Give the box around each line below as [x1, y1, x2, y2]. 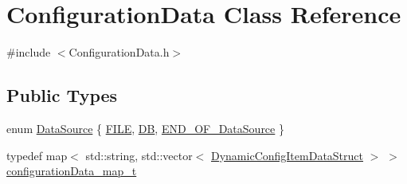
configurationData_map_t [6, 162, 137, 179]
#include [6, 44, 51, 61]
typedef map [6, 147, 68, 163]
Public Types [6, 83, 118, 108]
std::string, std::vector [85, 147, 193, 163]
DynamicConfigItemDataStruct [211, 147, 364, 163]
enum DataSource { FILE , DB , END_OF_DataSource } [6, 119, 284, 136]
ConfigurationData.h [68, 44, 170, 61]
